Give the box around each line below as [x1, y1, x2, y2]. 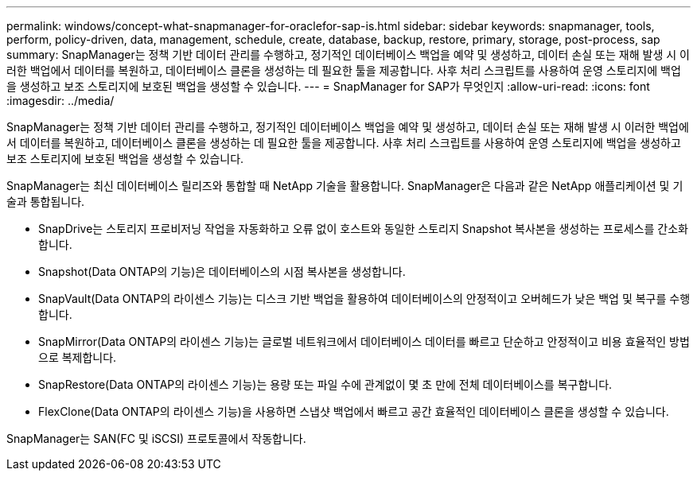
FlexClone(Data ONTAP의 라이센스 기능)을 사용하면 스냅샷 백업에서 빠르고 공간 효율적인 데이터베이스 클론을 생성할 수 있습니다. [38, 405, 669, 418]
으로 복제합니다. [38, 351, 117, 364]
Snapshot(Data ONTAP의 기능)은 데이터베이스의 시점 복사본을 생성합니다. [38, 265, 406, 278]
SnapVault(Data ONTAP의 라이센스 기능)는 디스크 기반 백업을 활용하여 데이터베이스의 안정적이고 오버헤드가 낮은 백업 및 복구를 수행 [38, 292, 691, 305]
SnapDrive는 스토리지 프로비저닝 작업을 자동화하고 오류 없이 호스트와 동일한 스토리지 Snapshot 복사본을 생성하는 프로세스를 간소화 [38, 222, 688, 235]
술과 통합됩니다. [6, 195, 85, 208]
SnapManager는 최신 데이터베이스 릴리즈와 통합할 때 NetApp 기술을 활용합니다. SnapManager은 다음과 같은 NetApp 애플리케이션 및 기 [6, 179, 683, 192]
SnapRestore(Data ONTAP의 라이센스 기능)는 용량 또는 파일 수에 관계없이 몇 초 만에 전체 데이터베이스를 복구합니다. [38, 378, 613, 391]
